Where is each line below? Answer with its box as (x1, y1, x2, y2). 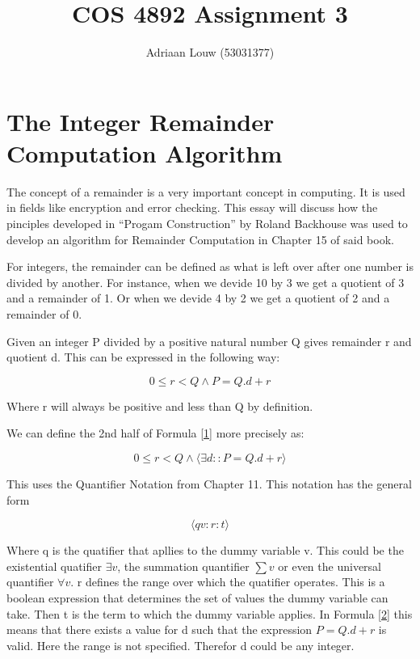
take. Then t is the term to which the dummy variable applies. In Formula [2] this (6, 605, 413, 622)
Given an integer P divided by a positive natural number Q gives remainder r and (6, 332, 412, 349)
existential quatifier (6, 557, 102, 574)
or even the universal (278, 557, 381, 574)
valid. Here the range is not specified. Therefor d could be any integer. (6, 636, 355, 653)
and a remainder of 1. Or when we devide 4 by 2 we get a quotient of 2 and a (6, 289, 390, 306)
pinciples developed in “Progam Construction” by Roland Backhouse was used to (6, 215, 408, 232)
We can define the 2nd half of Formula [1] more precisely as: (6, 425, 304, 441)
